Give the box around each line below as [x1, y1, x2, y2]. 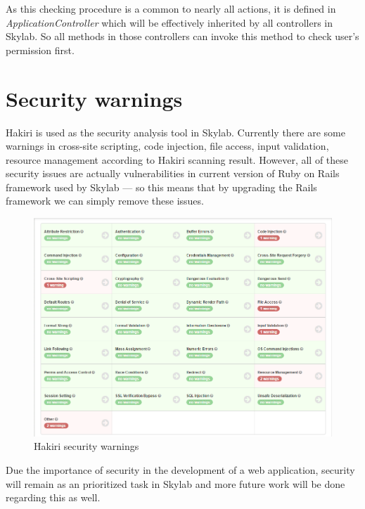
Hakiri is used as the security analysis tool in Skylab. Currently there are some [6, 124, 345, 139]
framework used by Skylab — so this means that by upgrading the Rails [6, 179, 317, 194]
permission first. [6, 42, 75, 57]
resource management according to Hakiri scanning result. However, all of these [6, 152, 349, 167]
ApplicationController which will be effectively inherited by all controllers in [6, 15, 333, 30]
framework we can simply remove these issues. [6, 193, 204, 208]
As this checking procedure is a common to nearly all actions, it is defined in [6, 1, 336, 15]
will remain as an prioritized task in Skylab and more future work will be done [6, 476, 345, 491]
